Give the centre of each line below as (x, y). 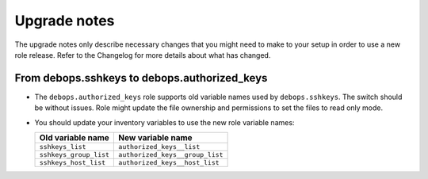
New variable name (156, 138)
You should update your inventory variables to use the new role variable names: (164, 122)
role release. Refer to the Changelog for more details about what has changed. (143, 55)
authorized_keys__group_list (171, 155)
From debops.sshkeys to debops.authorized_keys (141, 78)
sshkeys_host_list (73, 163)
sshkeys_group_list (75, 155)
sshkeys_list (63, 147)
